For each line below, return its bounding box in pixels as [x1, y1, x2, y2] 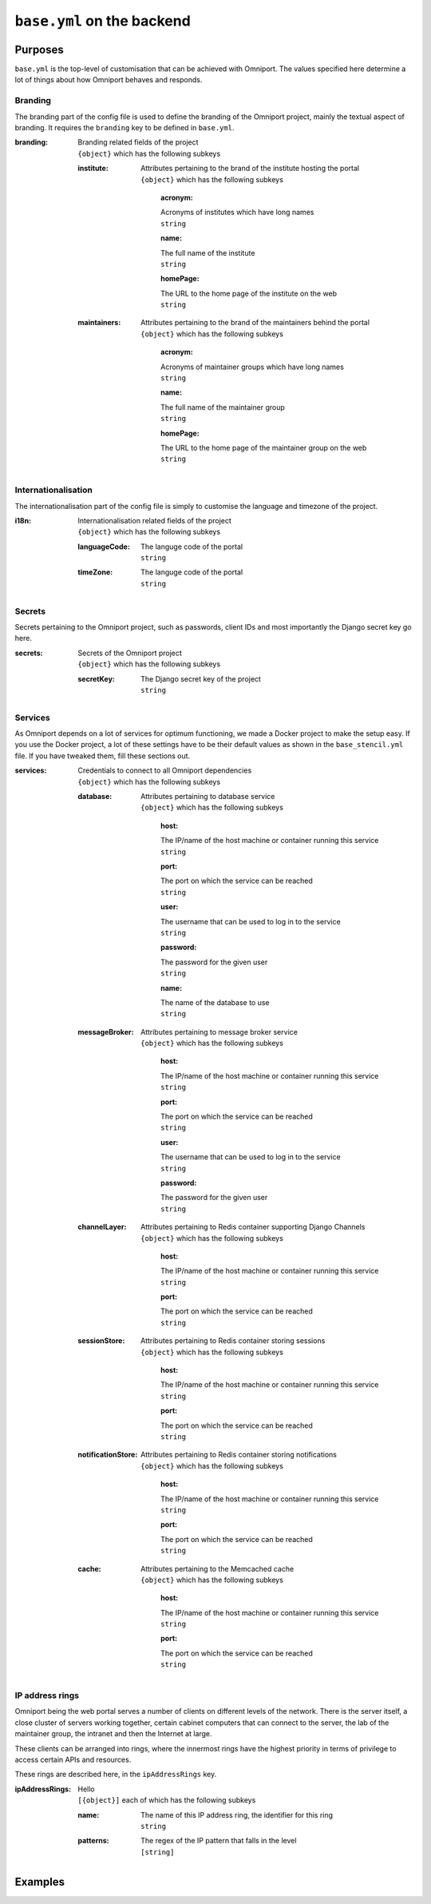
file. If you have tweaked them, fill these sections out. [14, 751, 191, 761]
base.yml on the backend [14, 12, 191, 30]
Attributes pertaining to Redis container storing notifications [140, 1450, 337, 1460]
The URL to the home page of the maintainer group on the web [160, 443, 367, 452]
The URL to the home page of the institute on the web [160, 288, 338, 298]
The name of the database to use [160, 997, 270, 1007]
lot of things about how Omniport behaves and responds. [14, 75, 203, 85]
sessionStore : [77, 1336, 125, 1346]
